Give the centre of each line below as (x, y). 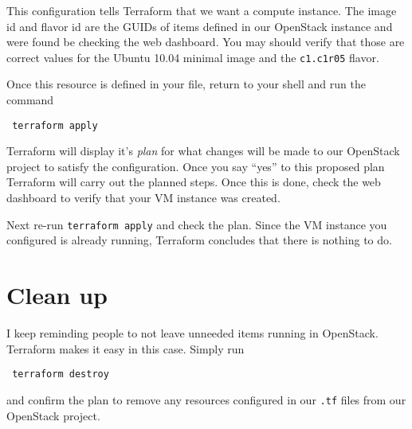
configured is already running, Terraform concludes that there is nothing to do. (199, 240)
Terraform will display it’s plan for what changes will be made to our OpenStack (203, 151)
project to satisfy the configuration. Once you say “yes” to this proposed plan (196, 166)
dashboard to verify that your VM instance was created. (143, 198)
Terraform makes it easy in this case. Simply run (126, 348)
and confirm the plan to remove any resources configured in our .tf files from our (206, 399)
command (30, 100)
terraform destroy (61, 374)
